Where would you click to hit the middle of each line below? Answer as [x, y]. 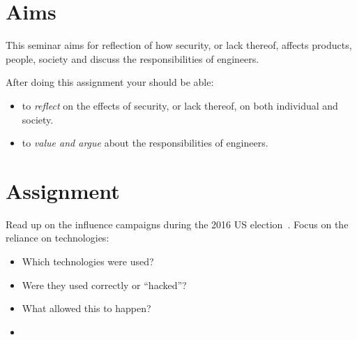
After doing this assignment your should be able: [110, 82]
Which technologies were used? [88, 261]
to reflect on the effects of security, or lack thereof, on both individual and [180, 105]
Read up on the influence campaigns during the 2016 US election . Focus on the [177, 224]
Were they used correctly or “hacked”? [104, 284]
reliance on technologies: [58, 238]
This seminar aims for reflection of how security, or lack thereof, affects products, [179, 45]
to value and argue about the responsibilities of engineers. [145, 143]
